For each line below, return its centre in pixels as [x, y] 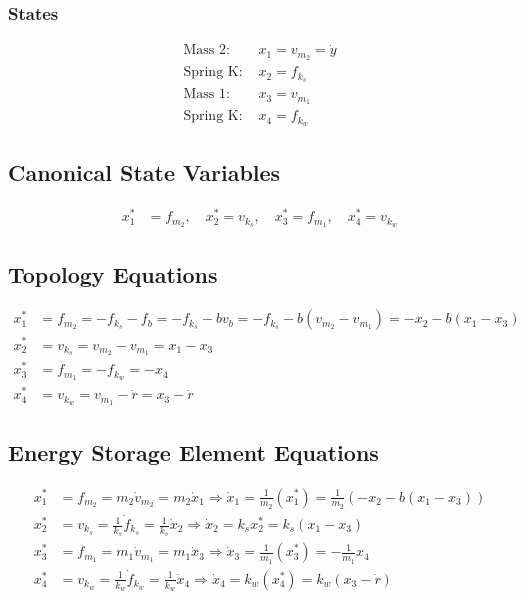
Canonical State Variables [144, 172]
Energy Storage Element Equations [193, 451]
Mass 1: [206, 94]
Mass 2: [206, 50]
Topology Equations [113, 273]
